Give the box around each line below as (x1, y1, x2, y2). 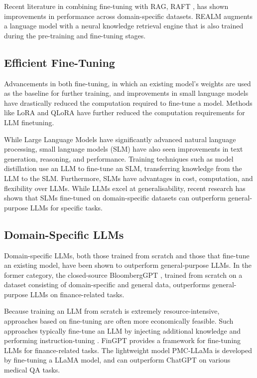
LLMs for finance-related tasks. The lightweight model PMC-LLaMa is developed (4, 345, 252, 355)
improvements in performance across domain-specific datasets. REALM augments (4, 10, 253, 21)
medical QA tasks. (4, 365, 60, 375)
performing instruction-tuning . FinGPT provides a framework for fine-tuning (4, 335, 241, 346)
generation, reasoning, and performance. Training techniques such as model (4, 153, 234, 164)
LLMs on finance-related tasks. (30, 289, 125, 299)
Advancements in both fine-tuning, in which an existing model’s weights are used (4, 78, 251, 88)
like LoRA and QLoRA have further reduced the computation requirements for (4, 107, 245, 118)
